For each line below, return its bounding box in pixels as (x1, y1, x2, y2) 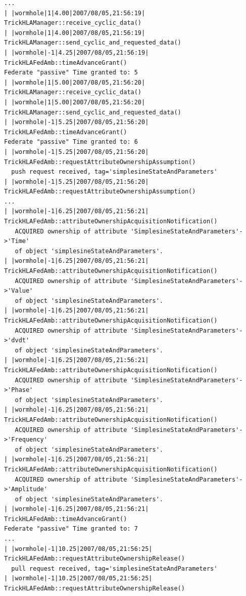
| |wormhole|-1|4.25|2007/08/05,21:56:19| (4, 49, 149, 56)
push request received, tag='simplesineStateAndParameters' (11, 168, 218, 176)
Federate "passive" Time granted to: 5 (4, 69, 138, 76)
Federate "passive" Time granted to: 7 (4, 525, 138, 533)
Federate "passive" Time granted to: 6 (4, 138, 138, 146)
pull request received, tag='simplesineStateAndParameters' (11, 565, 218, 572)
